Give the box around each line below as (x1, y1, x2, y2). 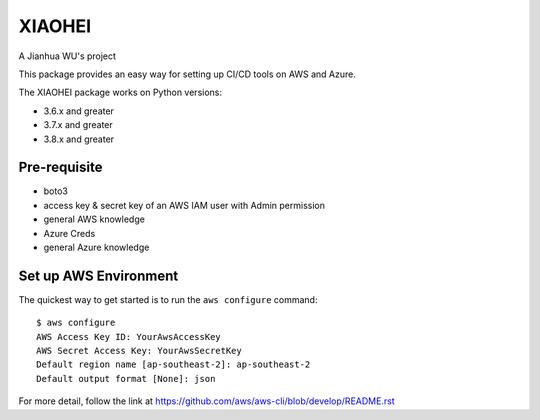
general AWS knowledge (43, 213, 145, 225)
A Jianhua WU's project (18, 50, 117, 62)
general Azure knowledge (43, 241, 150, 253)
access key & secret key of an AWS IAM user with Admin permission (43, 199, 325, 211)
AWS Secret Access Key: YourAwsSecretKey (36, 345, 242, 357)
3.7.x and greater (43, 119, 114, 131)
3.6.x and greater (43, 105, 115, 117)
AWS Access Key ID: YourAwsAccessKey (36, 331, 222, 342)
